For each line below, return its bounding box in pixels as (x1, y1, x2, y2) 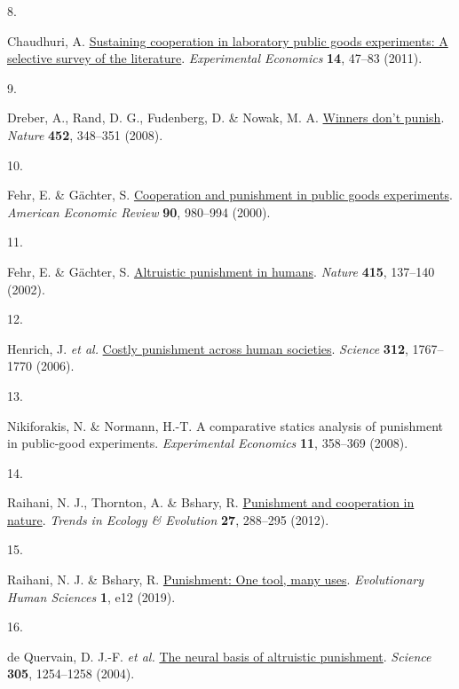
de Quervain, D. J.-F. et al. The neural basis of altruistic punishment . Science (7, 646, 431, 665)
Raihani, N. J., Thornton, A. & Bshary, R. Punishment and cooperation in (7, 493, 415, 512)
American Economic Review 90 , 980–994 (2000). (7, 202, 271, 221)
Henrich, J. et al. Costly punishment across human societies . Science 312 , (7, 339, 408, 357)
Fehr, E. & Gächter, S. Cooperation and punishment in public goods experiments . (7, 185, 453, 204)
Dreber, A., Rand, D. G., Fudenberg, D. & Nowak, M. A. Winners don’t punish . (7, 108, 445, 127)
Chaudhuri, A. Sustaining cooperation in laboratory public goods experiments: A (7, 31, 448, 50)
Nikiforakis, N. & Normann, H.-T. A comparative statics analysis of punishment (7, 416, 443, 435)
